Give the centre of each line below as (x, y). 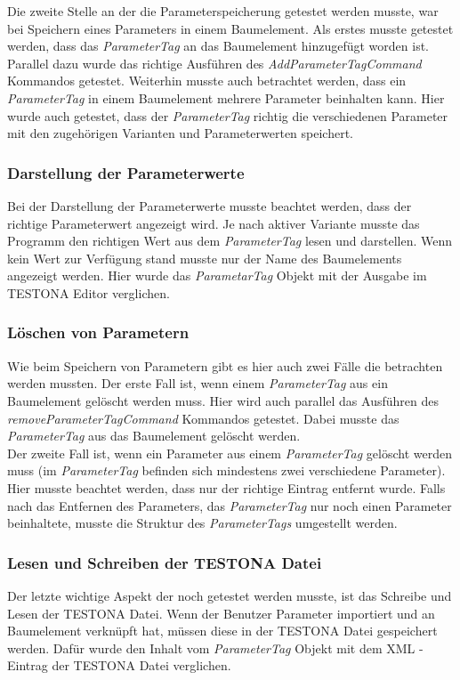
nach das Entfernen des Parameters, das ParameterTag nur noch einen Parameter (230, 505)
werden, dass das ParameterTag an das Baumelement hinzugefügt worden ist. (218, 46)
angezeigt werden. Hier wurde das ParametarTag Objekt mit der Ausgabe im (217, 275)
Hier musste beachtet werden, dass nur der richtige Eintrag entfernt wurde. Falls (226, 487)
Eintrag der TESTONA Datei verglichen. (119, 665)
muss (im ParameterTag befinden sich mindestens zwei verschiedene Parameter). (226, 470)
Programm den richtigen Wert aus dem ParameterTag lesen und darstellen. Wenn (230, 241)
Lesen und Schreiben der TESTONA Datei (165, 562)
